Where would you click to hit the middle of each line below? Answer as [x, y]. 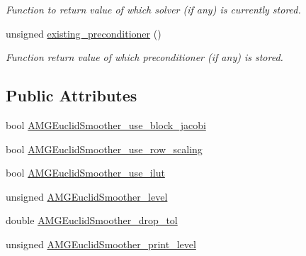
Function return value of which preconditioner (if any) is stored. [144, 57]
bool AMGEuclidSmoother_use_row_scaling [104, 149]
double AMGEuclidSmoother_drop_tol [92, 220]
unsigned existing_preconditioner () [84, 33]
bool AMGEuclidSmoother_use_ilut [85, 173]
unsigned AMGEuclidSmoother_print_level [101, 244]
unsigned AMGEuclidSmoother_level [87, 196]
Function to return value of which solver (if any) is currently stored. [153, 9]
